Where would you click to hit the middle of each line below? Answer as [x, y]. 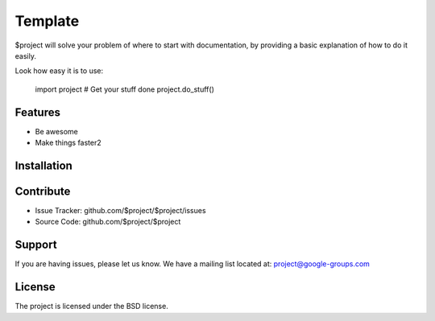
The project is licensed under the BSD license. [91, 307]
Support [36, 245]
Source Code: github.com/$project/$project [108, 222]
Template [47, 21]
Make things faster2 [68, 143]
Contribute [43, 191]
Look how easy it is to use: [59, 71]
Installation [43, 165]
